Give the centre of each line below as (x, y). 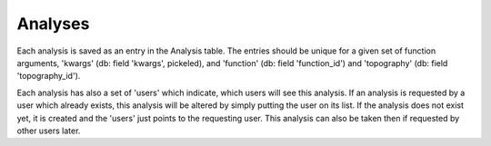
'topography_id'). (49, 76)
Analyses (53, 24)
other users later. (49, 131)
